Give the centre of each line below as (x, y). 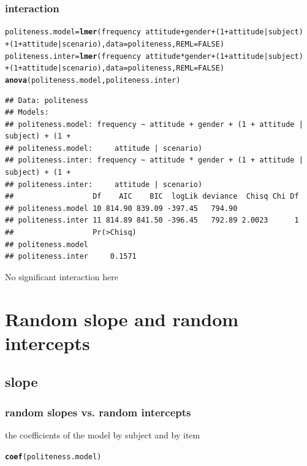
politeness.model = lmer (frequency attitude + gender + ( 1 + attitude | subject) (154, 32)
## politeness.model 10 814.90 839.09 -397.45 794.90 (121, 208)
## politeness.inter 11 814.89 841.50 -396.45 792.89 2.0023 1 (152, 220)
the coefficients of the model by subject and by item (103, 434)
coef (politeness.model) (53, 456)
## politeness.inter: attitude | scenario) (104, 184)
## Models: (27, 113)
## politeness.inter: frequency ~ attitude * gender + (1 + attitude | (154, 160)
